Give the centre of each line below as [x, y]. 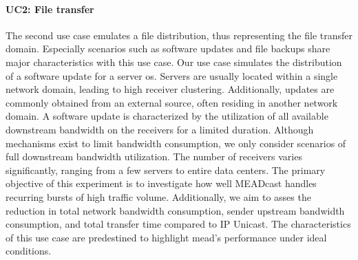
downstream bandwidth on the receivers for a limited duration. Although [160, 129]
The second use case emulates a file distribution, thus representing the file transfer [179, 35]
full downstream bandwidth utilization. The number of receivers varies [154, 156]
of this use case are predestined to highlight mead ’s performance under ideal [166, 237]
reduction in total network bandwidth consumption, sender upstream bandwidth [175, 210]
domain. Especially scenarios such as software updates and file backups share [168, 48]
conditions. [29, 251]
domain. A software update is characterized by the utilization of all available [167, 116]
